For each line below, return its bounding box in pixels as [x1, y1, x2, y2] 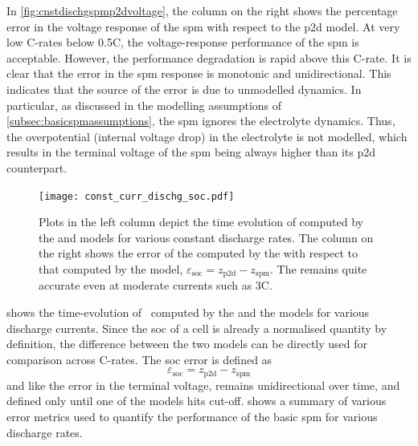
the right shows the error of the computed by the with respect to [39, 245, 359, 262]
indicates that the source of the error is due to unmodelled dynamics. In [6, 80, 362, 97]
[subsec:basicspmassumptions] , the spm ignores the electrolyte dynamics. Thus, [6, 112, 395, 129]
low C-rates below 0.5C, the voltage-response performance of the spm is [6, 34, 359, 51]
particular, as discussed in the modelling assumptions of [6, 96, 282, 113]
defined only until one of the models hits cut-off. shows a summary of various [6, 392, 387, 409]
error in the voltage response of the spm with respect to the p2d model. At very [6, 18, 400, 34]
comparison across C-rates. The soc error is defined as [6, 351, 273, 367]
